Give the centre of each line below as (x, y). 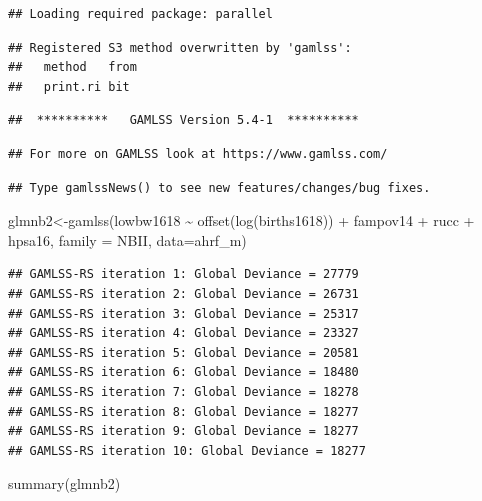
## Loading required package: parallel (140, 14)
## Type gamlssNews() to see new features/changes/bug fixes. (219, 187)
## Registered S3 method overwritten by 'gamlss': (180, 47)
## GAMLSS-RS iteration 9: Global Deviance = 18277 (183, 431)
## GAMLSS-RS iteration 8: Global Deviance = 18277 (183, 411)
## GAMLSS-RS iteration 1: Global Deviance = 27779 (183, 274)
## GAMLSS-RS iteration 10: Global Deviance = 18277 (187, 450)
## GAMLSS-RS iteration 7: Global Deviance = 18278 (183, 391)
